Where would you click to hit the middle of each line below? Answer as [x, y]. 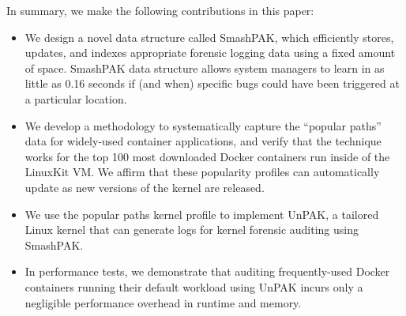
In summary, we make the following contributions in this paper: [160, 10]
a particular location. [76, 98]
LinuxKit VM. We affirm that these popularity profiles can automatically [202, 172]
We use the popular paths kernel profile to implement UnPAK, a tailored [202, 214]
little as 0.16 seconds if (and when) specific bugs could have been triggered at [212, 83]
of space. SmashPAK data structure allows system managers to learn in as [205, 68]
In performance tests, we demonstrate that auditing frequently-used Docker [207, 271]
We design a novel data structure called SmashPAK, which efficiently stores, [209, 37]
